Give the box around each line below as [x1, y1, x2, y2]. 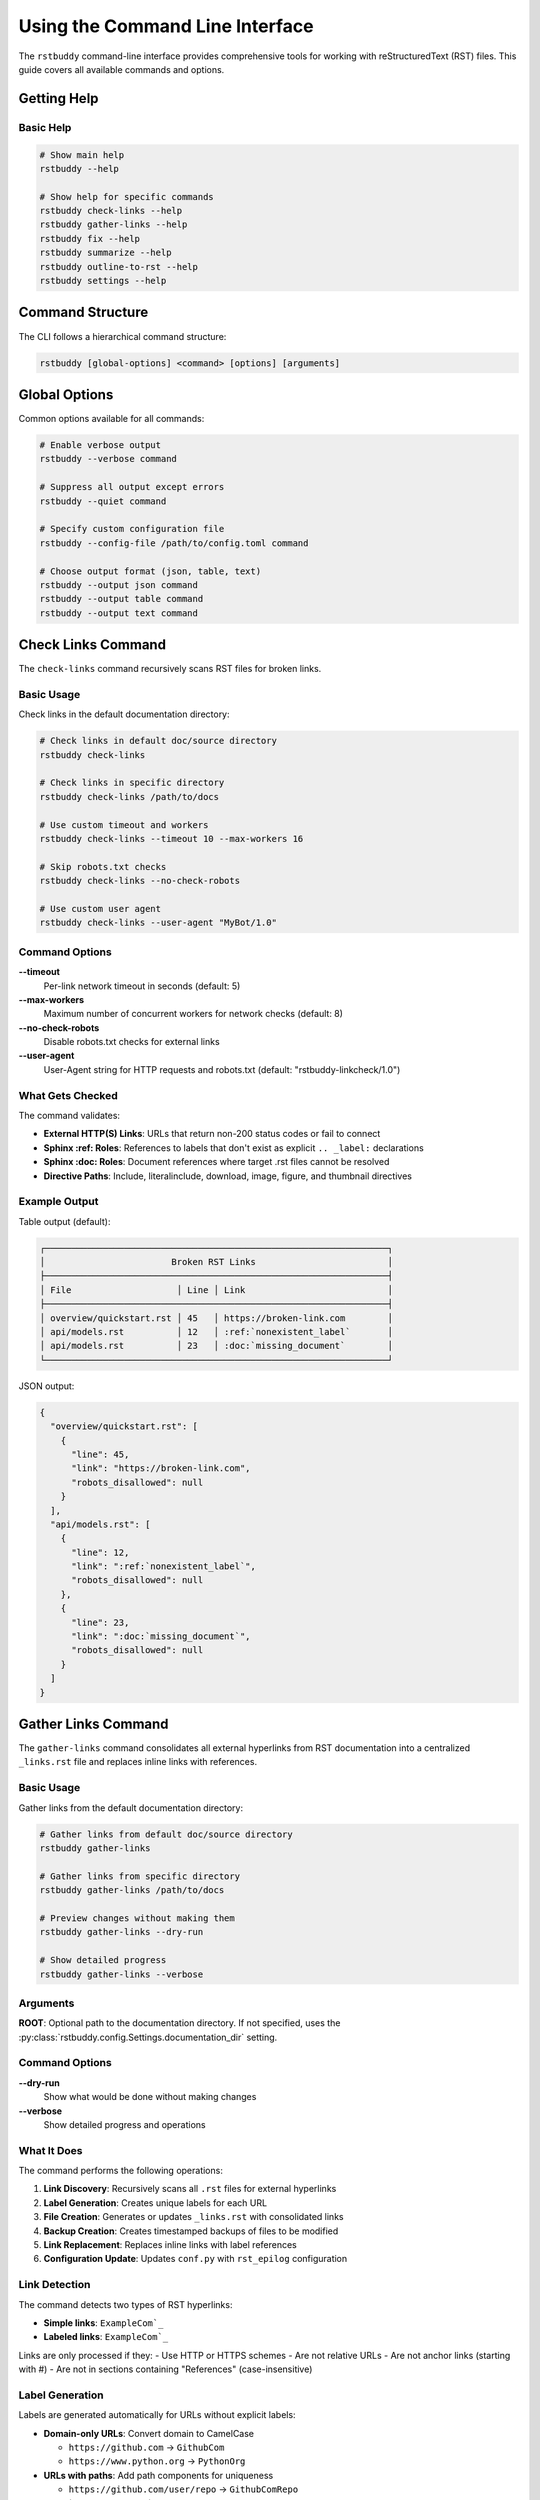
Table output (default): [18, 1215, 111, 1227]
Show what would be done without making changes [43, 2091, 257, 2103]
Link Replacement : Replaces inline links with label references [43, 2239, 297, 2251]
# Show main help [39, 149, 125, 160]
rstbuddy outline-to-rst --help [39, 261, 199, 272]
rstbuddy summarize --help [39, 247, 172, 259]
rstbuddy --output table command [39, 593, 204, 605]
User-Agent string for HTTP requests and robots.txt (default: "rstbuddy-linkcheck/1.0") [43, 1063, 401, 1075]
